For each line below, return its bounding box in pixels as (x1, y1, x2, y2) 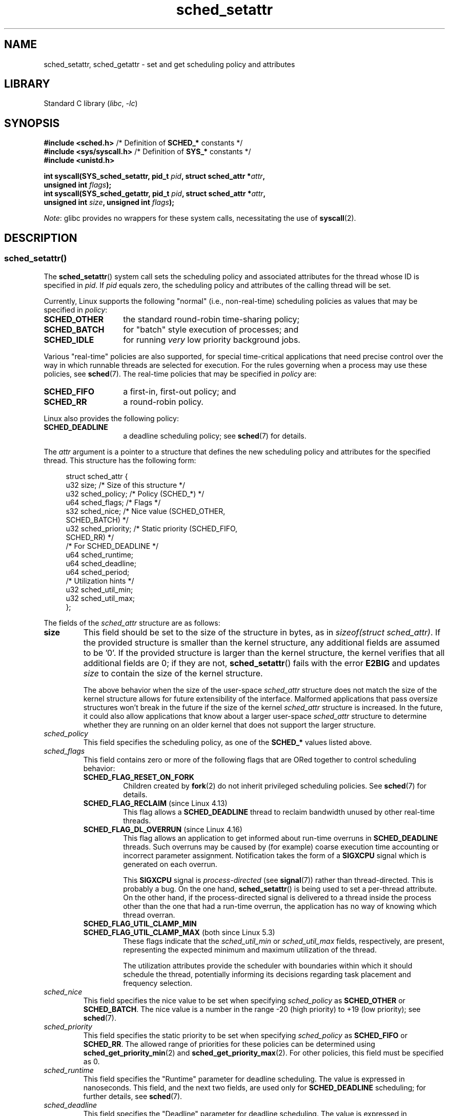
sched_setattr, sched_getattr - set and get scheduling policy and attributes (44, 59, 295, 69)
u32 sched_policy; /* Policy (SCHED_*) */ (66, 489, 205, 498)
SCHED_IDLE (44, 334, 94, 345)
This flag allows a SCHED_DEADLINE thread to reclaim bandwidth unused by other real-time (123, 807, 435, 816)
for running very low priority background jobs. (123, 334, 300, 345)
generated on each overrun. (123, 859, 217, 869)
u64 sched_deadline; (66, 559, 136, 568)
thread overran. (123, 910, 175, 919)
